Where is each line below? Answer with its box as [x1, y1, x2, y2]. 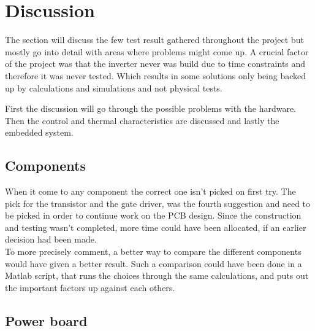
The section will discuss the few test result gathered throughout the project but [5, 33, 304, 46]
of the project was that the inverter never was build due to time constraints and [5, 57, 306, 70]
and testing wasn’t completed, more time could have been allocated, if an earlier [5, 220, 306, 233]
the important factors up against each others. [5, 281, 175, 294]
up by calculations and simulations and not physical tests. [5, 81, 222, 94]
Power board [5, 311, 88, 330]
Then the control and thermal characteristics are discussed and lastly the [5, 114, 279, 127]
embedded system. [5, 126, 74, 139]
